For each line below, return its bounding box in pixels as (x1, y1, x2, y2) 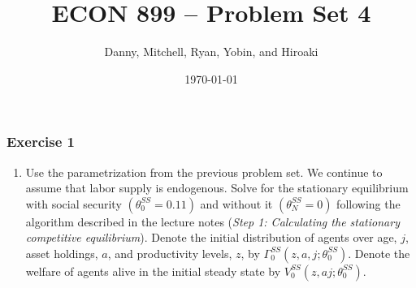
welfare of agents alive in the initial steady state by (25, 262, 281, 279)
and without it (200, 195, 273, 212)
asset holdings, (25, 244, 98, 261)
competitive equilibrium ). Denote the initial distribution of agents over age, (25, 229, 397, 246)
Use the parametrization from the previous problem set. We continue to (25, 163, 383, 180)
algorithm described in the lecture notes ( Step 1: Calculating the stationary (25, 213, 400, 230)
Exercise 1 (6, 131, 75, 152)
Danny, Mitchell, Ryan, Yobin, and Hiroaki (104, 43, 318, 60)
